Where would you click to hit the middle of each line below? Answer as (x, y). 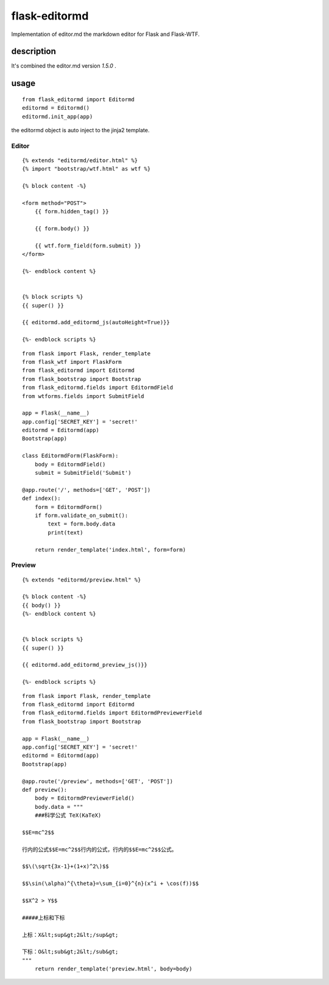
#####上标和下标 (44, 918)
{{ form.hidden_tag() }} (72, 212)
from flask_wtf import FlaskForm (72, 362)
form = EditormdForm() (69, 507)
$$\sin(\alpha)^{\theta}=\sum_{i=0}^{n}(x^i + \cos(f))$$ (111, 884)
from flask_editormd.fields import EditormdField (98, 388)
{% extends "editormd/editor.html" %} (80, 160)
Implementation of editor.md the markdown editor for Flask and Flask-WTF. (105, 34)
